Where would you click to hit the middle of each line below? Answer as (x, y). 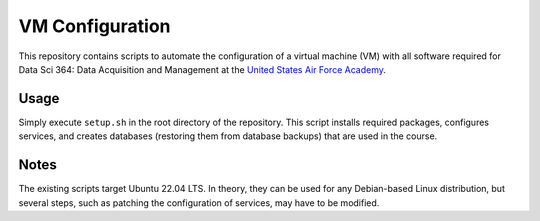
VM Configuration (94, 26)
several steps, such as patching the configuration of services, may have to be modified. (199, 202)
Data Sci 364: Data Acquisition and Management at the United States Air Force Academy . (202, 69)
